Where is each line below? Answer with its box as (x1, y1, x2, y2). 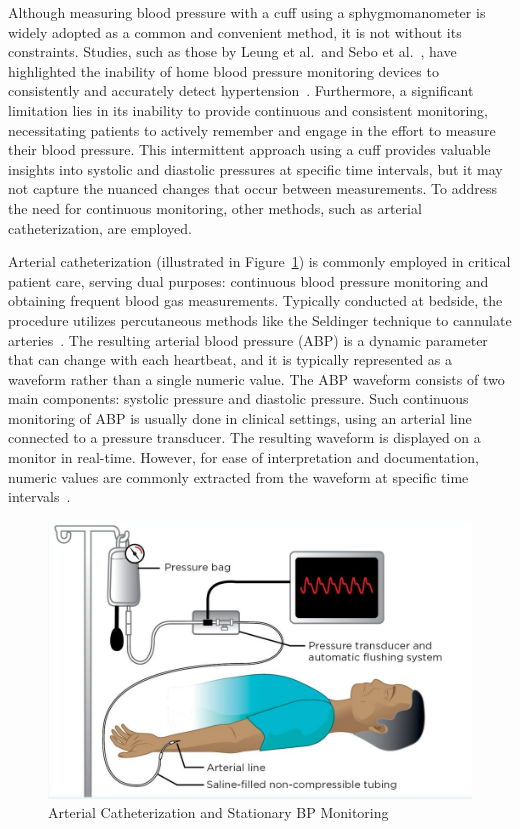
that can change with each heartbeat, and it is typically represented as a (8, 349, 453, 370)
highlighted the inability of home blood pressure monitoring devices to (8, 60, 439, 81)
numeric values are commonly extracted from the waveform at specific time (8, 466, 469, 487)
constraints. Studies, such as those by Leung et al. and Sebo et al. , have (8, 41, 457, 62)
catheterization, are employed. (8, 217, 193, 238)
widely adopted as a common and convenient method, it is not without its (8, 21, 462, 42)
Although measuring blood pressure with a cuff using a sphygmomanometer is (8, 2, 486, 22)
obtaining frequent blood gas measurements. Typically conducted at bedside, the (8, 290, 503, 311)
